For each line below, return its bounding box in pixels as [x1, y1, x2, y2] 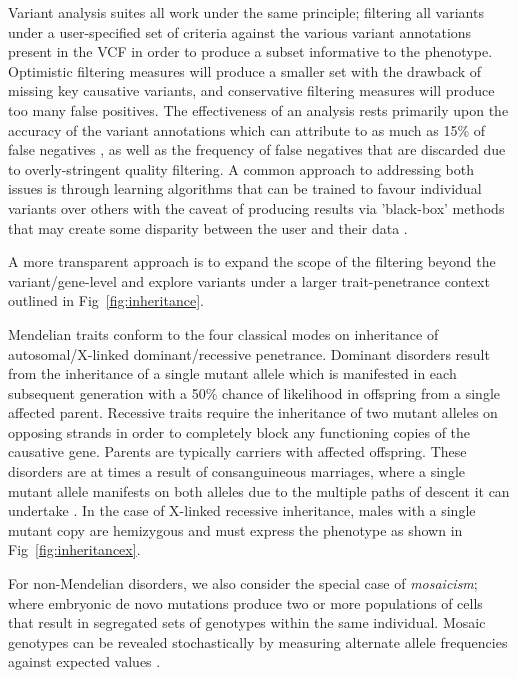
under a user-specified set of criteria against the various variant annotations [8, 21, 472, 42]
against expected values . [8, 651, 161, 672]
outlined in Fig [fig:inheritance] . [8, 290, 204, 311]
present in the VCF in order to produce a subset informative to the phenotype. [8, 41, 493, 62]
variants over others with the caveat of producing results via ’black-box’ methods [8, 197, 505, 218]
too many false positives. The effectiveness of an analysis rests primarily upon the [8, 99, 509, 120]
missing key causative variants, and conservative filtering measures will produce [8, 80, 495, 101]
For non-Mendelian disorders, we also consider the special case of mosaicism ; [8, 573, 478, 594]
